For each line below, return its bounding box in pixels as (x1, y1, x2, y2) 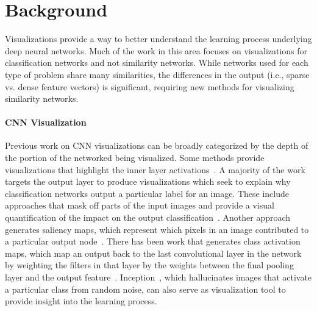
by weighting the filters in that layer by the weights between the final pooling (5, 259, 294, 271)
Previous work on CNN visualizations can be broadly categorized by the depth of (5, 139, 308, 152)
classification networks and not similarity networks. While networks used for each (5, 56, 308, 69)
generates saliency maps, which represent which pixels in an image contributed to (5, 223, 309, 235)
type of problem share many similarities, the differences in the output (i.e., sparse (5, 68, 310, 80)
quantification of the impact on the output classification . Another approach (5, 211, 291, 224)
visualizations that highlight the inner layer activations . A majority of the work (5, 163, 305, 176)
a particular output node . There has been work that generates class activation (5, 235, 301, 248)
